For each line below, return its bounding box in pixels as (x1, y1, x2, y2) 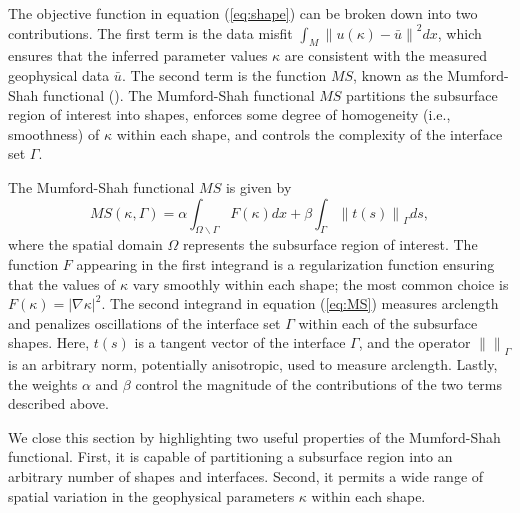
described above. (8, 393, 109, 414)
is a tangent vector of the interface (134, 332, 346, 353)
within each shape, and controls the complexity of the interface (116, 123, 503, 144)
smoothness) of (8, 123, 100, 144)
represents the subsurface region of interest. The (183, 234, 478, 255)
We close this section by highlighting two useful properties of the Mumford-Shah (8, 426, 501, 447)
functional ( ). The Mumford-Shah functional (43, 84, 315, 105)
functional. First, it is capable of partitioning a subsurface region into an (8, 446, 453, 467)
